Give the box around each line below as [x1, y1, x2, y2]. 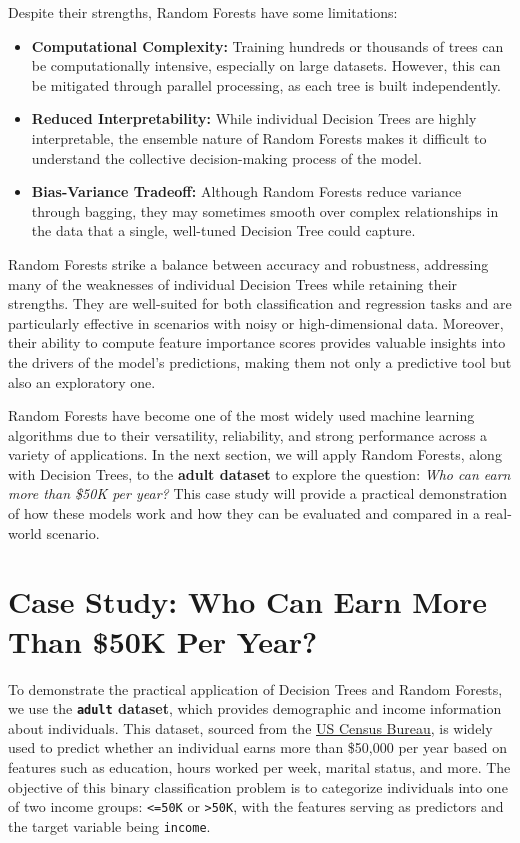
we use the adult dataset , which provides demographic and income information [8, 698, 502, 719]
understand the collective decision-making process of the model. [31, 147, 422, 168]
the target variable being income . [8, 815, 211, 836]
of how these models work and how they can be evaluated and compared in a [8, 503, 480, 524]
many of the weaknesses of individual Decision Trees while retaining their [8, 273, 458, 294]
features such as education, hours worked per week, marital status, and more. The [8, 757, 511, 777]
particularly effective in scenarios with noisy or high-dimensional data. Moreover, [8, 312, 504, 333]
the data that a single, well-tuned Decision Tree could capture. [31, 220, 416, 241]
